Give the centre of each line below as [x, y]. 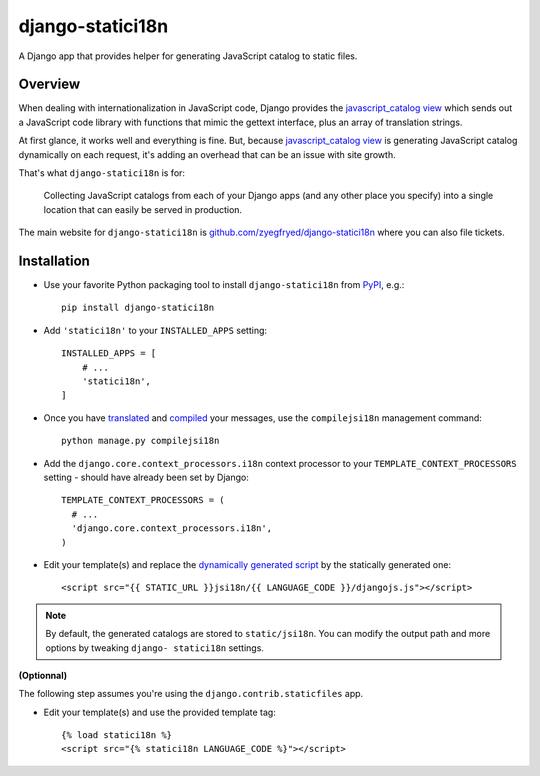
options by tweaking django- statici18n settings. [155, 647]
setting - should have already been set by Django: [146, 477]
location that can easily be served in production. [143, 209]
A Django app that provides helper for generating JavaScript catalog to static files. [188, 56]
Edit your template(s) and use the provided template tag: [160, 712]
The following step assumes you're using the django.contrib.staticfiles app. [191, 694]
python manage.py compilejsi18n [140, 441]
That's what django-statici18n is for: [101, 173]
